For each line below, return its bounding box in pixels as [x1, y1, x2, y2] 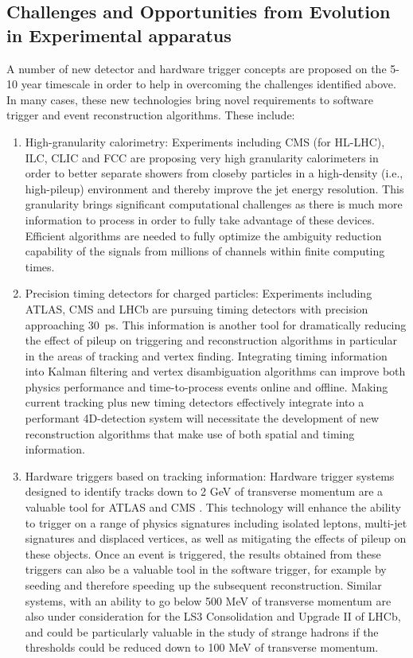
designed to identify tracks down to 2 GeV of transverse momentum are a [25, 483, 384, 500]
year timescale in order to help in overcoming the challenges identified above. [21, 76, 396, 92]
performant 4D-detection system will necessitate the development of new [25, 410, 380, 426]
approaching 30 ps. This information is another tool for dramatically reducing [25, 316, 407, 333]
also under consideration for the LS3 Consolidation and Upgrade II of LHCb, [25, 608, 401, 625]
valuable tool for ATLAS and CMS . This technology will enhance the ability [25, 499, 401, 516]
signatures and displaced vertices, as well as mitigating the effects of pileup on [25, 530, 407, 547]
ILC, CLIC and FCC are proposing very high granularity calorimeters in [25, 149, 379, 165]
